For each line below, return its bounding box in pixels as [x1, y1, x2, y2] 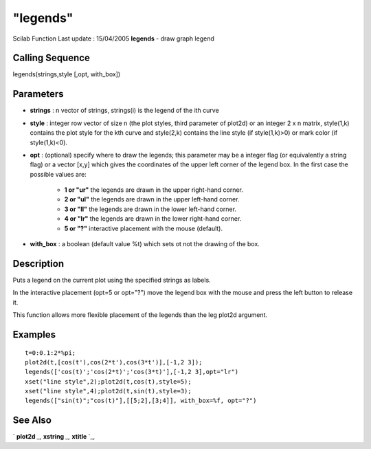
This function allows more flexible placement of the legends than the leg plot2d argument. [12, 311, 268, 319]
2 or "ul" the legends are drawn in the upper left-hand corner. [64, 195, 240, 204]
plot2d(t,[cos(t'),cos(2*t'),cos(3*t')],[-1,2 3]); [25, 358, 203, 366]
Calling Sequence [12, 52, 91, 64]
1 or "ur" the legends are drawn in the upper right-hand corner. [64, 186, 243, 194]
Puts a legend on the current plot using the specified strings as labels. [12, 276, 211, 284]
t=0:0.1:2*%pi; [25, 349, 76, 357]
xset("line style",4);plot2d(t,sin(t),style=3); [25, 387, 192, 395]
